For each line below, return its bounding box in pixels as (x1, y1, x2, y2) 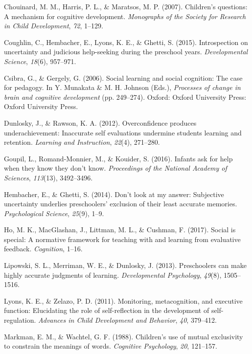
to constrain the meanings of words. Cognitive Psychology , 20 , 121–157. (4, 341, 217, 351)
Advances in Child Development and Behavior (38, 315, 176, 325)
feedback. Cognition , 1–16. (4, 243, 83, 254)
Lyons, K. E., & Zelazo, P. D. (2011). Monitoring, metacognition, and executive (4, 295, 243, 306)
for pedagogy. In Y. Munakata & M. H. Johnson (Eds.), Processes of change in (4, 82, 241, 92)
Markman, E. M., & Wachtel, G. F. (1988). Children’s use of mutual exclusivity (4, 331, 243, 341)
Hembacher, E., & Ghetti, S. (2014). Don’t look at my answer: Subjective (4, 189, 224, 199)
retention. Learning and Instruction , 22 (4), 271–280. (4, 137, 160, 147)
